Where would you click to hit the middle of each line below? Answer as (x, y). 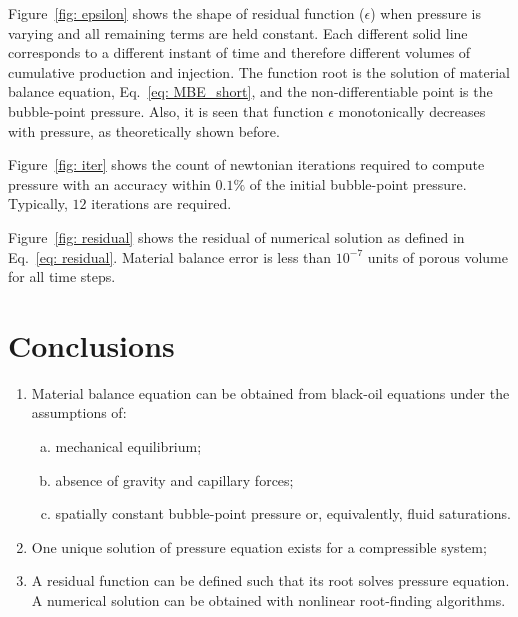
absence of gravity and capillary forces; (174, 479)
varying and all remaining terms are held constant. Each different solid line (238, 32)
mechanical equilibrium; (128, 446)
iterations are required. (161, 203)
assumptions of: (79, 412)
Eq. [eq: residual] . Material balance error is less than (170, 256)
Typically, (38, 203)
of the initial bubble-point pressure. (358, 183)
